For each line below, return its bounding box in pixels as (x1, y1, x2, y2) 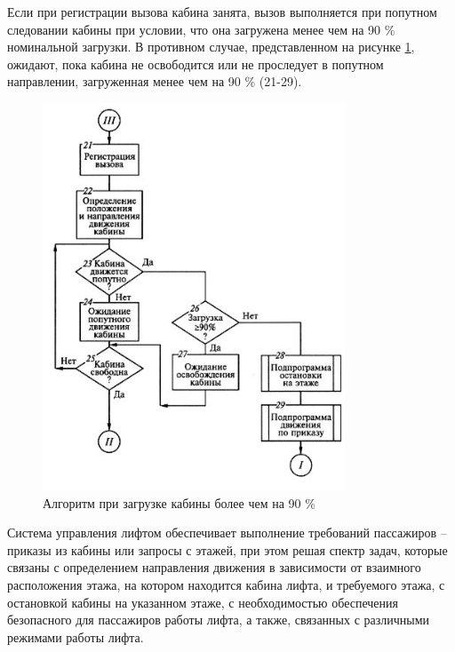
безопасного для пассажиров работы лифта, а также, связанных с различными (7, 610, 430, 629)
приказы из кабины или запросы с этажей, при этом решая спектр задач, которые (7, 540, 448, 559)
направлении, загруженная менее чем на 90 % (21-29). (7, 72, 302, 91)
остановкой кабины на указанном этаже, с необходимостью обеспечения (7, 592, 398, 611)
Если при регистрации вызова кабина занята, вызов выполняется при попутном (7, 3, 437, 20)
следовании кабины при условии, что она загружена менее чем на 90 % (7, 20, 395, 38)
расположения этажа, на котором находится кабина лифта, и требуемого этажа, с (7, 576, 445, 594)
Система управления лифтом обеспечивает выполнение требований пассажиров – (7, 523, 447, 542)
